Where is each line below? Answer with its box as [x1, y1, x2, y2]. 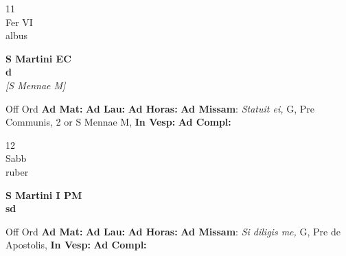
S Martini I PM [5, 187, 82, 202]
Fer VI [5, 14, 33, 29]
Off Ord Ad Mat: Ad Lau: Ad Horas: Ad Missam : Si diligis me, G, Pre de [5, 224, 341, 238]
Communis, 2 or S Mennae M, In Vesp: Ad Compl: [5, 115, 231, 129]
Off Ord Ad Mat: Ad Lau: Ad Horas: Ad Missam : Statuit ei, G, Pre [5, 101, 314, 115]
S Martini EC [5, 51, 71, 65]
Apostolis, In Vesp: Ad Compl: [5, 237, 147, 252]
